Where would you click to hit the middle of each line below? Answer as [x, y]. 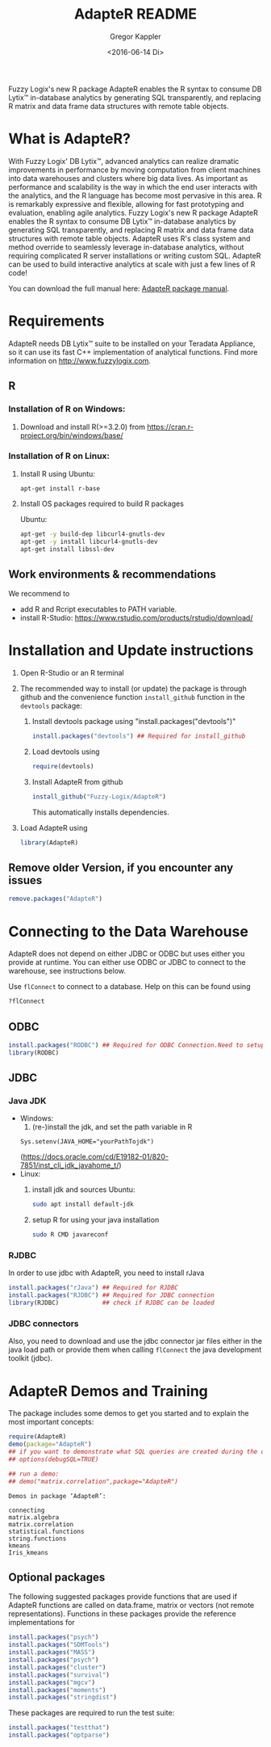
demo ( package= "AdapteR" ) [50, 1444]
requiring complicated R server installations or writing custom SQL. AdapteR [135, 255]
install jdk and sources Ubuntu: [83, 1189]
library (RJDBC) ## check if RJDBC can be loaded [112, 1303]
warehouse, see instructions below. [67, 971]
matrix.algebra [34, 1517]
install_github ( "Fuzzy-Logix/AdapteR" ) [99, 797]
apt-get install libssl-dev [67, 549]
